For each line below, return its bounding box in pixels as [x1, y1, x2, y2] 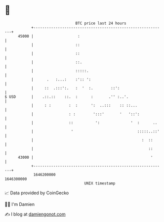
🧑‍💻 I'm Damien [4, 201, 35, 207]
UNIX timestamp [84, 180, 116, 186]
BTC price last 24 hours [75, 21, 126, 26]
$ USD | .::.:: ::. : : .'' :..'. [4, 94, 129, 99]
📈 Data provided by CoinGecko [4, 190, 69, 196]
